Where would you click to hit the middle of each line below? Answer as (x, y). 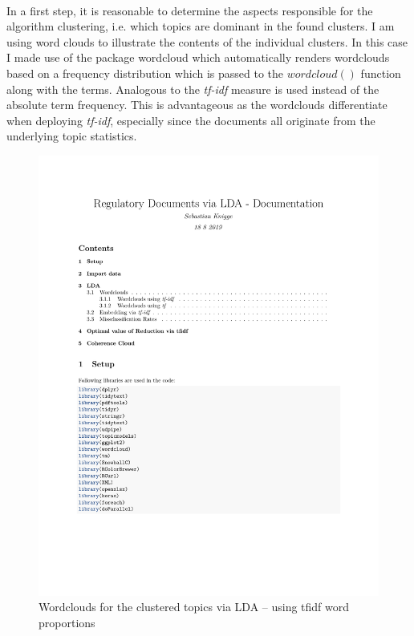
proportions (67, 623)
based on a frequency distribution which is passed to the (145, 73)
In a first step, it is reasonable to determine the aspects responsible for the (190, 10)
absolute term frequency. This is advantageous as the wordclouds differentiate (197, 105)
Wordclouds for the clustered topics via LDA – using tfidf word (194, 607)
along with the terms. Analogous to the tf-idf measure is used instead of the (193, 89)
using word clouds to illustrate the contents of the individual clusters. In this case (207, 41)
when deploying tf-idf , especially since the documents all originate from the (191, 120)
